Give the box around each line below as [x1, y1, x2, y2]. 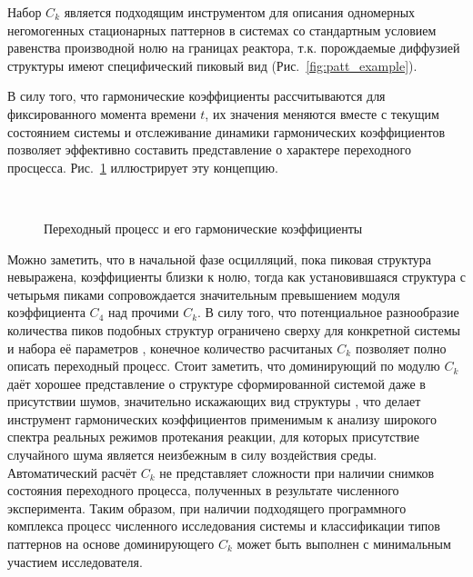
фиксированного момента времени [7, 104, 196, 123]
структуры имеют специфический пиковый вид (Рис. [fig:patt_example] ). [7, 55, 418, 75]
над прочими [107, 303, 179, 322]
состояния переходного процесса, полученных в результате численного [7, 481, 399, 500]
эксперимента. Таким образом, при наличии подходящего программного [7, 498, 407, 517]
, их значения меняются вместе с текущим [205, 104, 439, 123]
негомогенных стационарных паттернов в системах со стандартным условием [7, 20, 437, 39]
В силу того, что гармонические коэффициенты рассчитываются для [7, 86, 386, 105]
